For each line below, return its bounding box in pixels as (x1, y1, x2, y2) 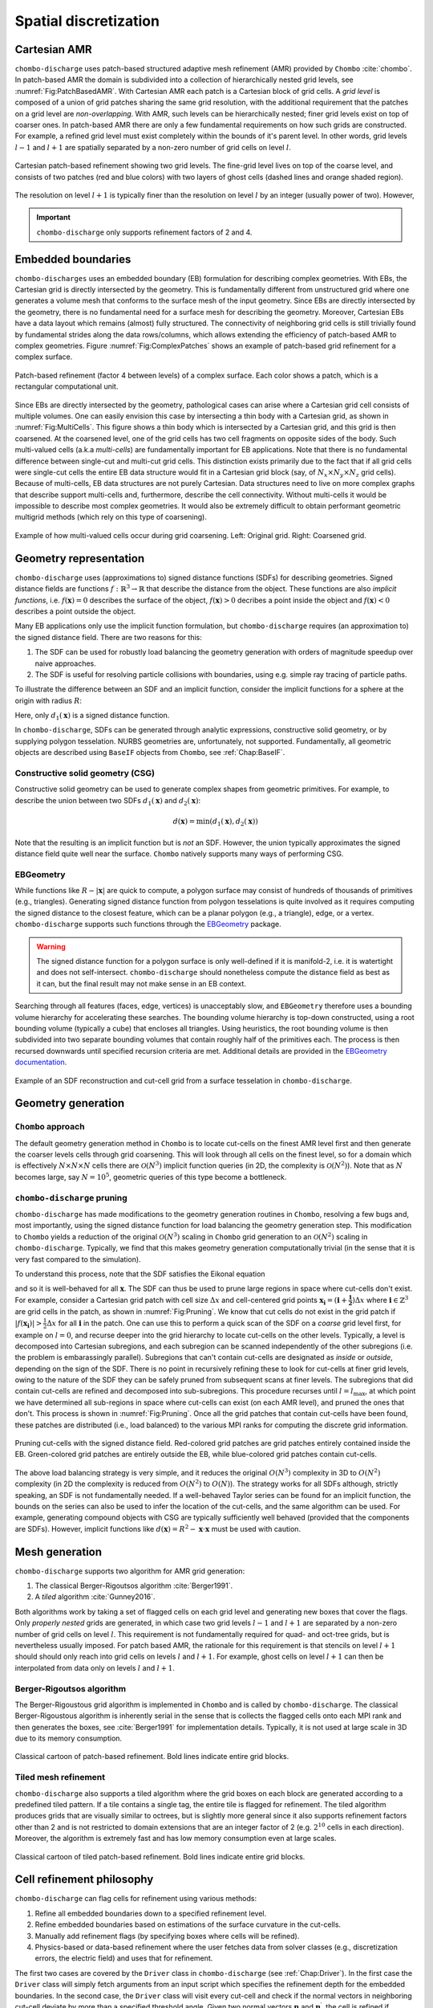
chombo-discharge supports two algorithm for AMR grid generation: (14, 1566, 245, 1576)
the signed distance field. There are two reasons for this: (14, 632, 202, 642)
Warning (36, 941, 66, 951)
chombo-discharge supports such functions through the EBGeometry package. (14, 920, 281, 929)
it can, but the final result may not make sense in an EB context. (36, 978, 246, 988)
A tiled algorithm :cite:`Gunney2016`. (34, 1592, 156, 1602)
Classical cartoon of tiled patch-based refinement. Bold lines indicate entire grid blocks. (14, 1851, 306, 1861)
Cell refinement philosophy (14, 1872, 154, 1887)
